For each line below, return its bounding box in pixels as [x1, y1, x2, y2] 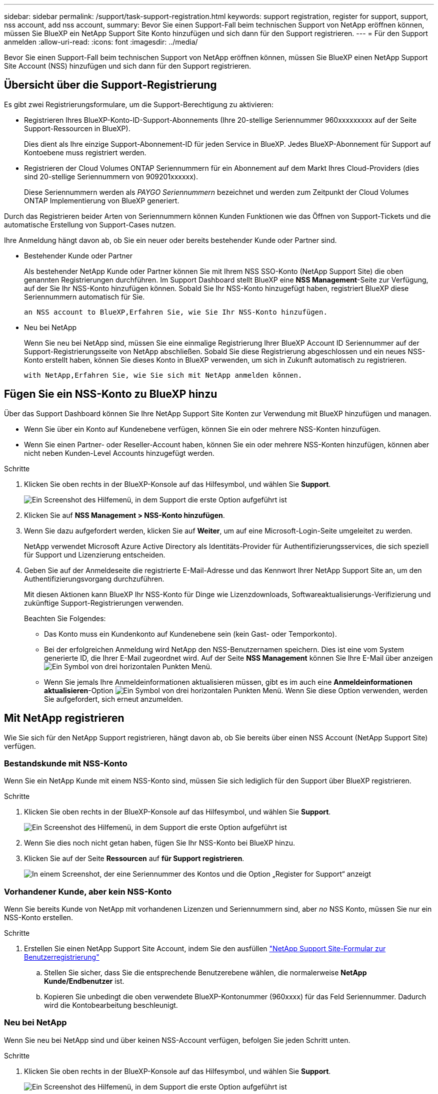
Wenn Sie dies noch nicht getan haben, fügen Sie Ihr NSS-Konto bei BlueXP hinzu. [24, 839, 295, 848]
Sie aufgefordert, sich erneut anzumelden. [44, 694, 183, 703]
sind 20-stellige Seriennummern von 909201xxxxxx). [24, 172, 198, 181]
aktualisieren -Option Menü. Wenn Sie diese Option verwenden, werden [44, 686, 428, 695]
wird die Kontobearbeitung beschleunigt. [44, 1001, 178, 1010]
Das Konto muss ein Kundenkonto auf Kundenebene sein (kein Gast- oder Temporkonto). [44, 629, 337, 638]
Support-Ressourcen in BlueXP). [24, 124, 130, 133]
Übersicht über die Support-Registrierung [4, 79, 217, 92]
